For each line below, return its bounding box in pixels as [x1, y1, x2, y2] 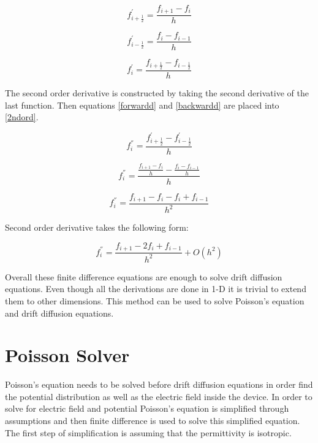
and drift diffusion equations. [5, 306, 114, 319]
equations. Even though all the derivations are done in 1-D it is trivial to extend [5, 282, 306, 295]
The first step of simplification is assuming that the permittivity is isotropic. [5, 426, 292, 439]
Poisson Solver [5, 342, 130, 368]
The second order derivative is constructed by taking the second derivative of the [5, 87, 309, 99]
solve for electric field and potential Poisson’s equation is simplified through [5, 402, 289, 415]
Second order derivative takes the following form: [5, 221, 189, 234]
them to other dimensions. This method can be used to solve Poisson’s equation [5, 294, 305, 307]
